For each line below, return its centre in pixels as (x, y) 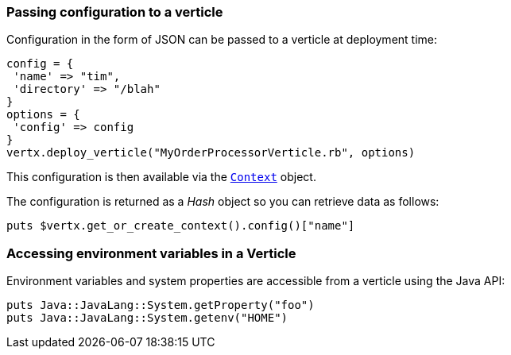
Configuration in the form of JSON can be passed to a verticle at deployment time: (222, 40)
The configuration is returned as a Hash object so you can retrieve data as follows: (223, 202)
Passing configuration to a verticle (115, 12)
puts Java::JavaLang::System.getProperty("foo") (161, 305)
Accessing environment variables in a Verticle (151, 253)
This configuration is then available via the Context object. (161, 177)
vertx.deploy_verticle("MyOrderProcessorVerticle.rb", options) (211, 153)
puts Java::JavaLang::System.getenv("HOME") (147, 318)
